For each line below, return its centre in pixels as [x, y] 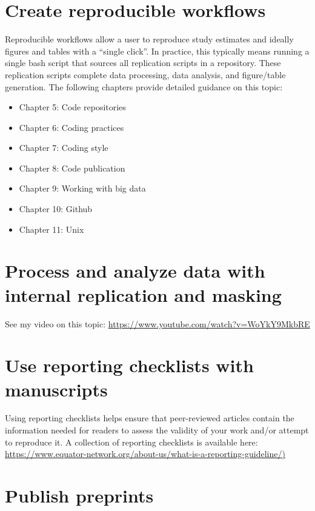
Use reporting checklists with [129, 365]
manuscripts [56, 389]
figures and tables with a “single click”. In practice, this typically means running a [157, 51]
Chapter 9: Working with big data [82, 188]
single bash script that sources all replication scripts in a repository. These [143, 63]
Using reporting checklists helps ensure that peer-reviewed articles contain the [150, 418]
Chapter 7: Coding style [64, 148]
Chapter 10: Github [56, 209]
